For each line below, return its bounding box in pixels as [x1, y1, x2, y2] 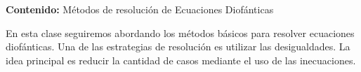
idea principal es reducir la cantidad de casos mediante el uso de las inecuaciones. [6, 52, 356, 67]
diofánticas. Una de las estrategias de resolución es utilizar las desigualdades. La [6, 39, 350, 54]
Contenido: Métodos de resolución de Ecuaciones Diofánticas [6, 2, 274, 16]
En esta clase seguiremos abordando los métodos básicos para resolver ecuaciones [6, 25, 355, 40]
